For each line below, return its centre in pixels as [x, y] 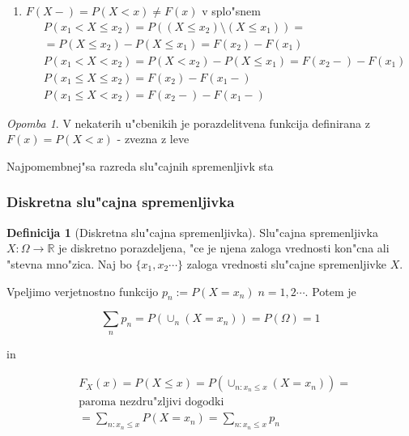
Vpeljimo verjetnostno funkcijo [83, 291]
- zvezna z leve [153, 139]
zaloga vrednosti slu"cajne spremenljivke [286, 263]
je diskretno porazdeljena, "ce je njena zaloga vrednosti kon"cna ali [224, 248]
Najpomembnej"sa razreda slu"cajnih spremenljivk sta [140, 165]
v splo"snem [231, 11]
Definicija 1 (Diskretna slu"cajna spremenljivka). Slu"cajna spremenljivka [192, 232]
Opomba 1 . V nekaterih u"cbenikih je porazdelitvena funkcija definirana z [188, 123]
